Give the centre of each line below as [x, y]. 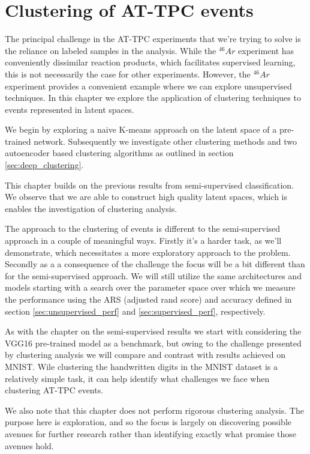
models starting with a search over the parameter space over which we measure [150, 287]
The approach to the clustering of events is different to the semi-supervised [143, 229]
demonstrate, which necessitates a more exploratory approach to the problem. [148, 252]
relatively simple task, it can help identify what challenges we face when [137, 378]
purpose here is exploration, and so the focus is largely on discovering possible [148, 422]
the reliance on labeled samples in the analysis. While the [111, 50]
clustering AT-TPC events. [54, 390]
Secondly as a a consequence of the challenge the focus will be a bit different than [155, 264]
